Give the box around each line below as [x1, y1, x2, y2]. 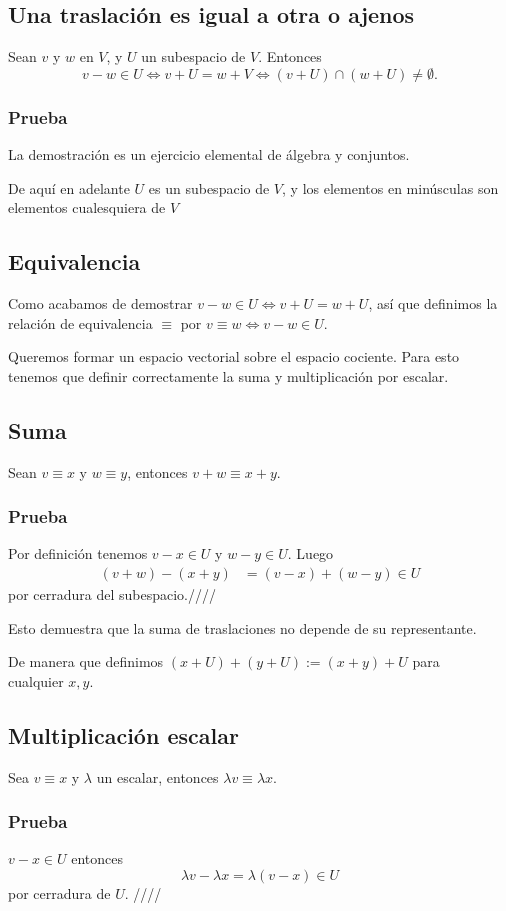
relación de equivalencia [8, 312, 153, 333]
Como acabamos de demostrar [8, 293, 193, 313]
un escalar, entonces [96, 766, 219, 787]
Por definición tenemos [8, 543, 148, 564]
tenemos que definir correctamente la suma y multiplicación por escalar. [8, 365, 449, 386]
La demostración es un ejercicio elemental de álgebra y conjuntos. [8, 144, 410, 165]
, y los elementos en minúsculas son [282, 177, 499, 198]
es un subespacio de [148, 177, 270, 198]
